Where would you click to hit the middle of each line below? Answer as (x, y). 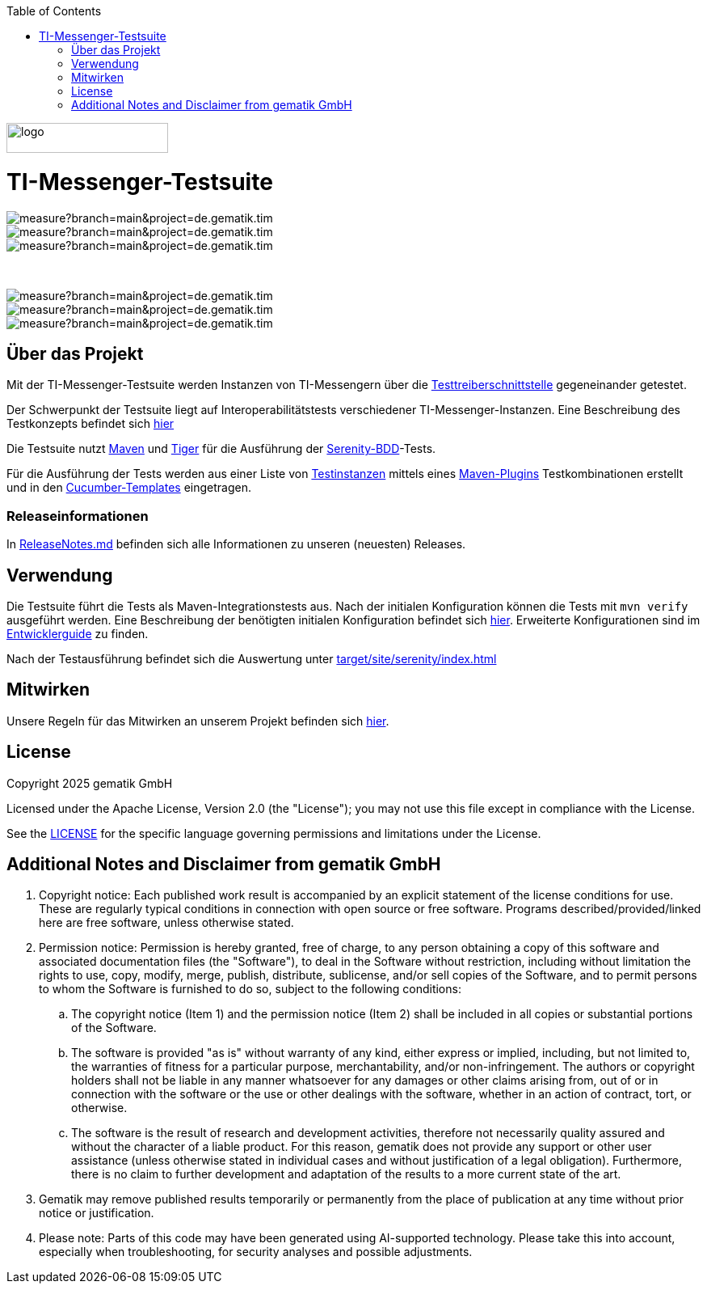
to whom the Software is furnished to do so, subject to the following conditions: (250, 989)
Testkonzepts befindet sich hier (90, 424)
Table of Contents (54, 11)
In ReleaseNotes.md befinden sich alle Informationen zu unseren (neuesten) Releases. (236, 544)
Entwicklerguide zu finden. (78, 633)
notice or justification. (97, 1213)
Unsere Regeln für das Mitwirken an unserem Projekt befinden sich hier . (198, 721)
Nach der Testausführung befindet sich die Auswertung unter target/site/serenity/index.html (252, 658)
